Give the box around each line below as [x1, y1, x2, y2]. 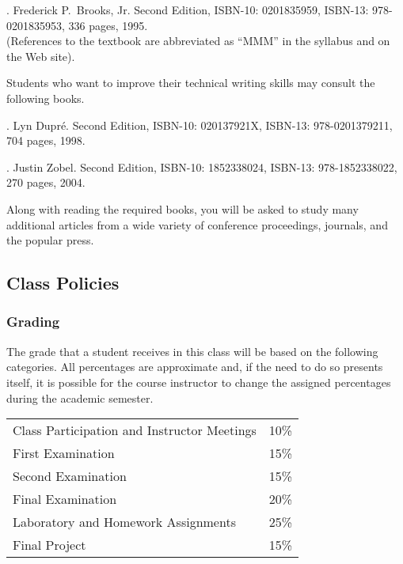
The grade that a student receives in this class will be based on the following [6, 343, 378, 359]
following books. [6, 89, 85, 106]
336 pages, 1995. [68, 17, 148, 33]
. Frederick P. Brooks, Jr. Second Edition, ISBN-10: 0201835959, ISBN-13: [6, 2, 369, 17]
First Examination [13, 444, 115, 463]
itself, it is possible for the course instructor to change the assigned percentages [6, 373, 391, 390]
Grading [6, 312, 60, 331]
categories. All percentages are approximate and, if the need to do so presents [6, 358, 383, 375]
